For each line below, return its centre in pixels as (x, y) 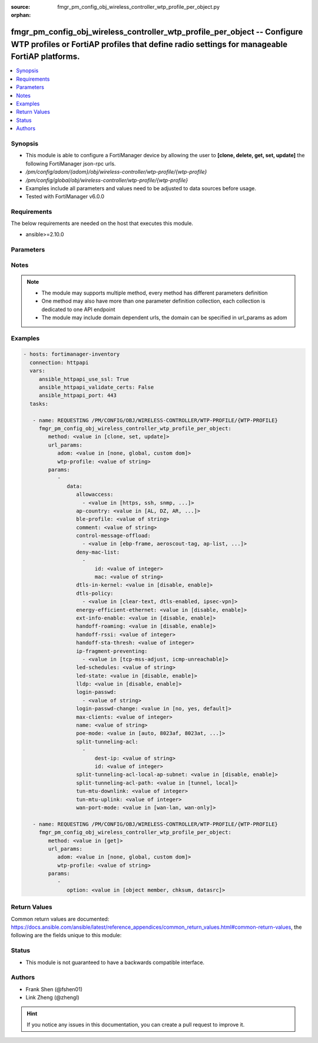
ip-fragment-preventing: (112, 651)
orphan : (21, 15)
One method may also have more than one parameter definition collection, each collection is (153, 301)
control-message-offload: (113, 536)
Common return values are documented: (60, 919)
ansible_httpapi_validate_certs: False (96, 388)
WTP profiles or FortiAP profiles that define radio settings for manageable (149, 44)
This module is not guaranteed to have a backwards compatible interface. (115, 962)
